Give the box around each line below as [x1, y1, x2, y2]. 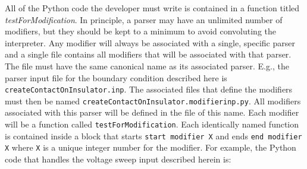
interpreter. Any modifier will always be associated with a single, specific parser [5, 36, 295, 49]
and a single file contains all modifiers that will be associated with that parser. [5, 48, 292, 60]
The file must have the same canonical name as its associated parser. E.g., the [5, 59, 289, 72]
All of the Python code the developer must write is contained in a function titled [5, 2, 300, 14]
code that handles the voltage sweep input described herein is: [5, 153, 231, 165]
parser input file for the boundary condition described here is [5, 71, 227, 84]
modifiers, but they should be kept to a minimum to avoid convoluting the [5, 25, 276, 37]
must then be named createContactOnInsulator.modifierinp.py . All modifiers [5, 94, 301, 107]
